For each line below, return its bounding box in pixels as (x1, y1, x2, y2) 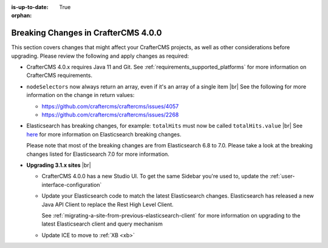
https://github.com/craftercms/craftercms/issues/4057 (41, 102, 179, 110)
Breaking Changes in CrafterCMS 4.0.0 (11, 28, 162, 38)
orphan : (11, 12, 32, 19)
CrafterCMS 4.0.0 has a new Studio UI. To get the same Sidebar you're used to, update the (41, 173, 268, 180)
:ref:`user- (269, 173, 295, 180)
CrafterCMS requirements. (26, 72, 92, 79)
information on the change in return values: (26, 92, 135, 99)
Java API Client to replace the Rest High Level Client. (41, 201, 174, 208)
